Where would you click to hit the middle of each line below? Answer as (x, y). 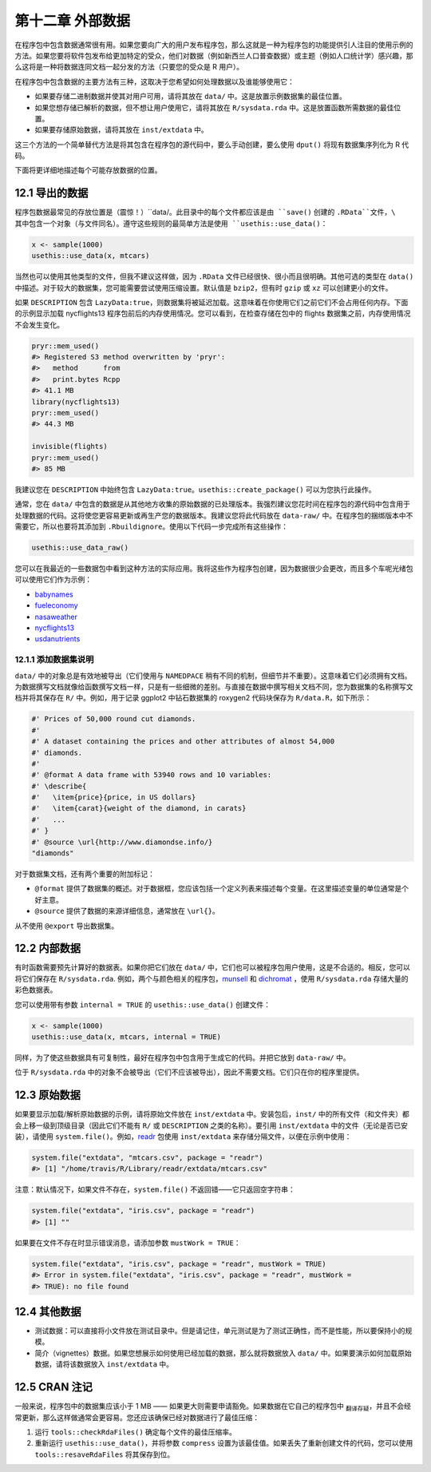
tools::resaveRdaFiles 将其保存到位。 (105, 1454)
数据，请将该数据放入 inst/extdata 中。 (104, 1364)
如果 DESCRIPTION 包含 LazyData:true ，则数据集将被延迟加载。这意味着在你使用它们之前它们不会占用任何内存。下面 (212, 302)
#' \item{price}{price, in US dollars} (114, 797)
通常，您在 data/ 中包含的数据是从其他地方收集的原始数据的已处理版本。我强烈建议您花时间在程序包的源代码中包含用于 (213, 504)
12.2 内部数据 (48, 948)
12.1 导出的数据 (51, 193)
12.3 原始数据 (48, 1095)
